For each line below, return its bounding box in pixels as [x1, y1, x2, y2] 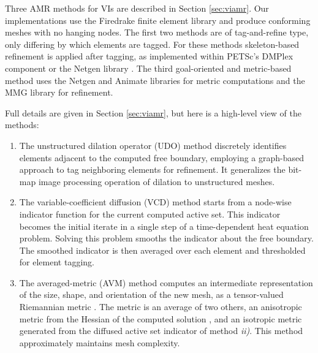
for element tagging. [19, 256, 94, 268]
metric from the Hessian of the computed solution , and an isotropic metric [19, 312, 302, 325]
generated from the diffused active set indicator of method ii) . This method [19, 324, 303, 337]
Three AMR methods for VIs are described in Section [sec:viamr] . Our [5, 2, 269, 14]
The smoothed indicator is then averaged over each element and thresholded [19, 243, 306, 256]
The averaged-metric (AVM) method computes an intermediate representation [19, 276, 313, 289]
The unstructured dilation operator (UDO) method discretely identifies [19, 139, 287, 151]
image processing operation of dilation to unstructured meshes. [38, 175, 275, 188]
